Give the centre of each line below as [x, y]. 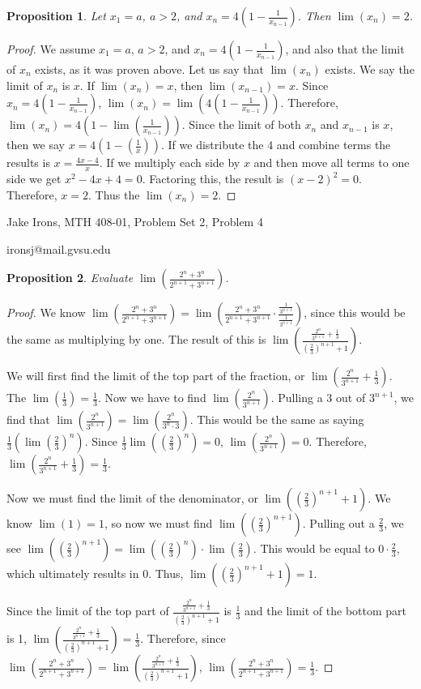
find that [28, 419]
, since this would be [355, 312]
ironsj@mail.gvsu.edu [59, 248]
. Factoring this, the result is [213, 179]
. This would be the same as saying [277, 419]
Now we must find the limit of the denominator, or [132, 498]
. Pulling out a [338, 523]
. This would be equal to [314, 548]
